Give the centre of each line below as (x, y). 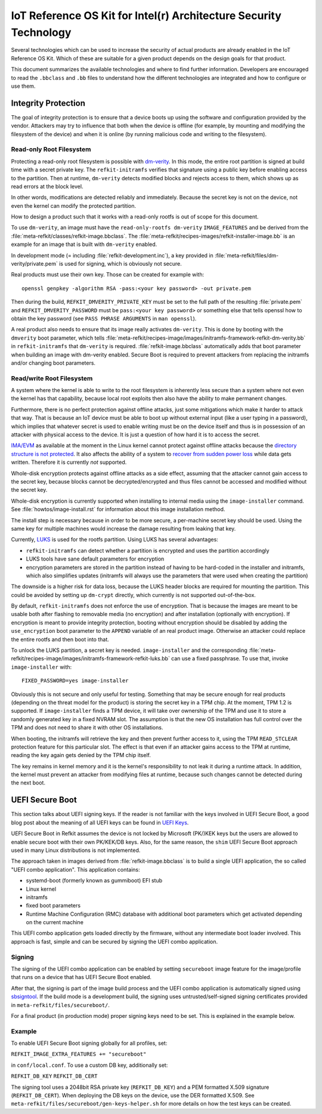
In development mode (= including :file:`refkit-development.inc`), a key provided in (112, 255)
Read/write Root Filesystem (52, 378)
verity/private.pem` (34, 264)
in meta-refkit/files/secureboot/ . (61, 1005)
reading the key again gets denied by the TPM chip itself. (81, 755)
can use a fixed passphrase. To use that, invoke (230, 658)
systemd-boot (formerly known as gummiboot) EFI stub (94, 881)
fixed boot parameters (53, 906)
